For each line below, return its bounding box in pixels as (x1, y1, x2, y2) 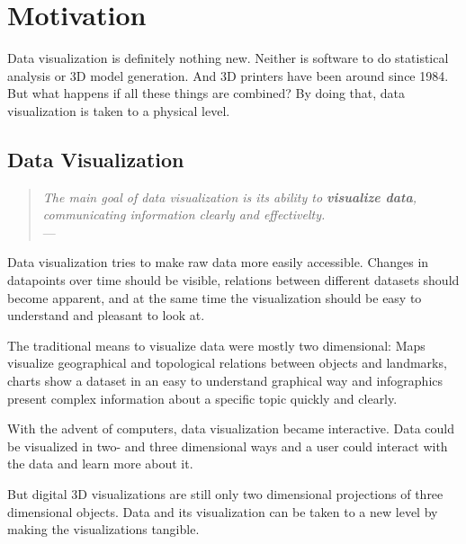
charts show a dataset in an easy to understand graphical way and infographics (7, 371, 444, 390)
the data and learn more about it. (7, 454, 193, 473)
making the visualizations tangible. (7, 520, 200, 539)
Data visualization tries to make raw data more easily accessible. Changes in (7, 253, 429, 272)
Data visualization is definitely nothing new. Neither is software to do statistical (7, 49, 449, 67)
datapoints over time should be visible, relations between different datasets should (7, 271, 460, 290)
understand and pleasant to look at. (7, 306, 205, 325)
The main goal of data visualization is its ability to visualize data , (42, 187, 417, 206)
